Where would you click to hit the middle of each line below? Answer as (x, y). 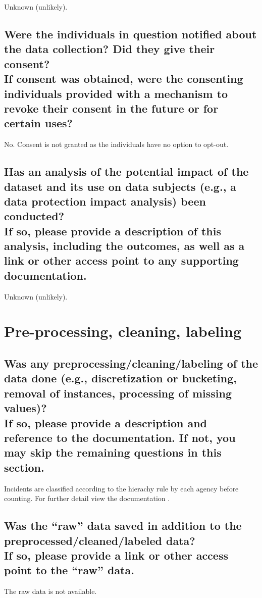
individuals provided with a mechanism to (116, 93)
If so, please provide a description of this (113, 231)
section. (24, 467)
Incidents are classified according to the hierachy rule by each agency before (121, 488)
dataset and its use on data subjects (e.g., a (120, 186)
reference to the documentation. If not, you (120, 437)
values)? (25, 408)
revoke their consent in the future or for (111, 108)
